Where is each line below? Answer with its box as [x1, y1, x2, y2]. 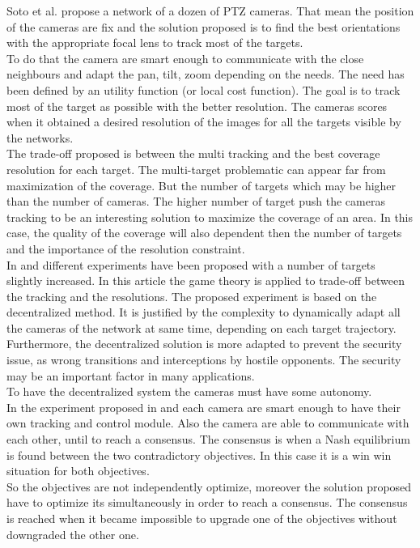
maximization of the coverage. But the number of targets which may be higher [6, 176, 397, 193]
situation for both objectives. [6, 462, 150, 479]
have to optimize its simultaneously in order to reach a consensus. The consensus [6, 494, 408, 511]
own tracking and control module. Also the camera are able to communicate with [6, 414, 409, 431]
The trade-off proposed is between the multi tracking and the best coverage [6, 145, 380, 162]
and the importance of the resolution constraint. [6, 240, 245, 257]
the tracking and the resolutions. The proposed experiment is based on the [6, 287, 377, 304]
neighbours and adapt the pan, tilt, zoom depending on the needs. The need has [6, 66, 405, 83]
